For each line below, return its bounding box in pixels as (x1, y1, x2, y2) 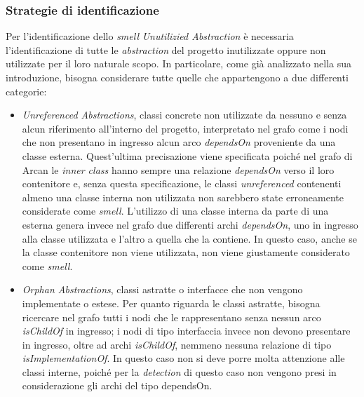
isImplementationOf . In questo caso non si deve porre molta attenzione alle (22, 351, 345, 365)
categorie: (6, 83, 47, 98)
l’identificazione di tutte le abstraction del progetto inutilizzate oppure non (6, 42, 326, 57)
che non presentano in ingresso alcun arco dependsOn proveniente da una (22, 135, 336, 149)
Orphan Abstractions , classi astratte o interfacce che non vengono (22, 282, 303, 297)
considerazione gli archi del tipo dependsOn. (22, 378, 213, 393)
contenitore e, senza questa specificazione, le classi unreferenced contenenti (22, 176, 342, 191)
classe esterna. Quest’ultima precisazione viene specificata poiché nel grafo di (22, 148, 353, 163)
